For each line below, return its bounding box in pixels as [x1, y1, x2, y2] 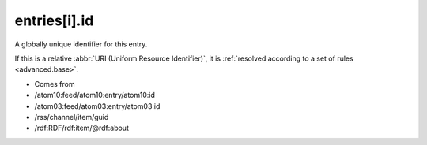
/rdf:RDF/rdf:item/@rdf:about [34, 123, 130, 133]
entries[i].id [14, 12, 94, 29]
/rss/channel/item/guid [34, 112, 109, 121]
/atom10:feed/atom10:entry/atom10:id [34, 91, 156, 100]
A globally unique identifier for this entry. [14, 39, 148, 49]
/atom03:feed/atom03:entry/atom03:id [34, 101, 161, 110]
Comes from [34, 79, 75, 88]
